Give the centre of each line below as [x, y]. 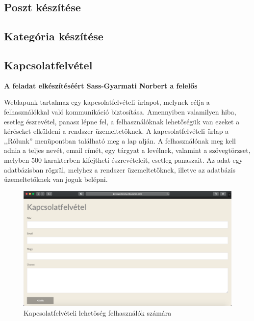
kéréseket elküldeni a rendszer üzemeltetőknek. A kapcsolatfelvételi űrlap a [116, 131]
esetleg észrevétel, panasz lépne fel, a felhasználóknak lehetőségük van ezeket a [122, 121]
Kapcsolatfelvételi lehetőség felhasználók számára [98, 312]
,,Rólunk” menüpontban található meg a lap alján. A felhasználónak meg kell [120, 140]
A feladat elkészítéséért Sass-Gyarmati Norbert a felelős [101, 85]
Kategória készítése [54, 36]
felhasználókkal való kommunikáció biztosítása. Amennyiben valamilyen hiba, [120, 111]
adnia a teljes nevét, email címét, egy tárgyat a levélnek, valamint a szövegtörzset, [127, 150]
